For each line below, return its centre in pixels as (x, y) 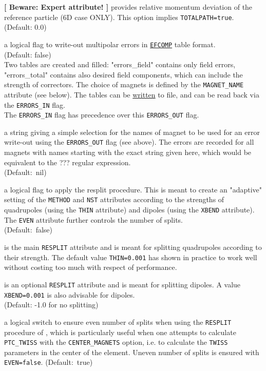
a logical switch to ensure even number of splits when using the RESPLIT (118, 321)
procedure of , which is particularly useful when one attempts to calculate (120, 332)
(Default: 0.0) (25, 27)
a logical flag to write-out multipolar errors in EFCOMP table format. (110, 44)
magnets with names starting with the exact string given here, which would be (128, 152)
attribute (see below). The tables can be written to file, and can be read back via (132, 94)
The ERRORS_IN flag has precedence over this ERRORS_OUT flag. (102, 115)
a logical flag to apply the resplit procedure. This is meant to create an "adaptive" (133, 189)
